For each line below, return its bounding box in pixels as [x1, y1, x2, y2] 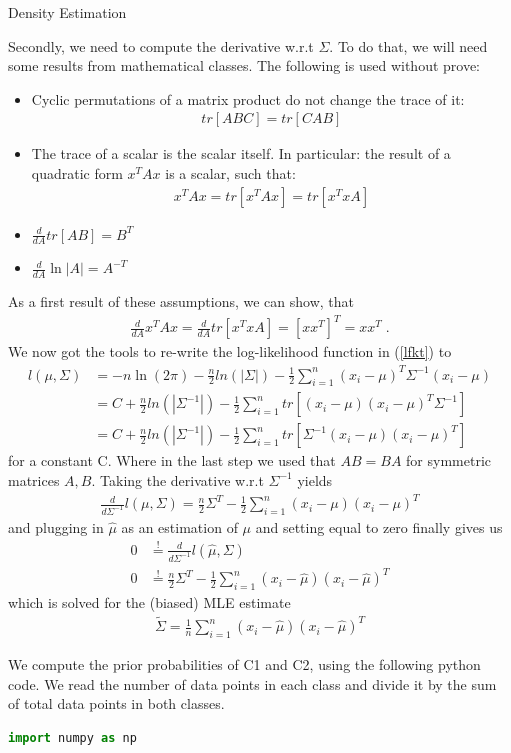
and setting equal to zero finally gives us [255, 516, 503, 537]
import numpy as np [8, 730, 137, 745]
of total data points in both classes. [8, 693, 225, 714]
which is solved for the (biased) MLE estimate [8, 592, 291, 613]
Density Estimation [8, 2, 127, 22]
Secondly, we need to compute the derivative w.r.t [8, 35, 314, 56]
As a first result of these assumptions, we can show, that [8, 291, 354, 312]
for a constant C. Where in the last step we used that [8, 450, 336, 471]
